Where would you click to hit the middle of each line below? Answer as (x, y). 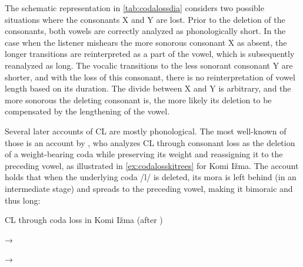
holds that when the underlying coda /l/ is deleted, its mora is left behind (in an (151, 177)
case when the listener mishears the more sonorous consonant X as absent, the (146, 42)
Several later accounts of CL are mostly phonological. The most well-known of (146, 131)
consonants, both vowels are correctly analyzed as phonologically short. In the (145, 31)
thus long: (23, 200)
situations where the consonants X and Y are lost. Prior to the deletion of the (145, 19)
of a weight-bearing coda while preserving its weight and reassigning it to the (144, 154)
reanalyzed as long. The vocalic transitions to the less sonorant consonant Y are (149, 65)
